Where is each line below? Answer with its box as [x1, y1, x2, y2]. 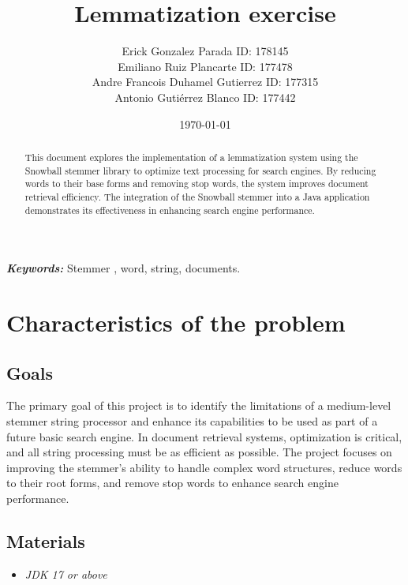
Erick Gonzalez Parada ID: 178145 [122, 43, 289, 59]
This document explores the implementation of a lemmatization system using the [24, 150, 358, 163]
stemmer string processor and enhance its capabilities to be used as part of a [6, 412, 378, 429]
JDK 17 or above [24, 565, 107, 582]
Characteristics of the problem [6, 306, 346, 338]
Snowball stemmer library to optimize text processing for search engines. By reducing [24, 163, 376, 177]
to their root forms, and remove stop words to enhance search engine [6, 474, 339, 491]
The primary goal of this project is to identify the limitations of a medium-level [6, 397, 391, 414]
